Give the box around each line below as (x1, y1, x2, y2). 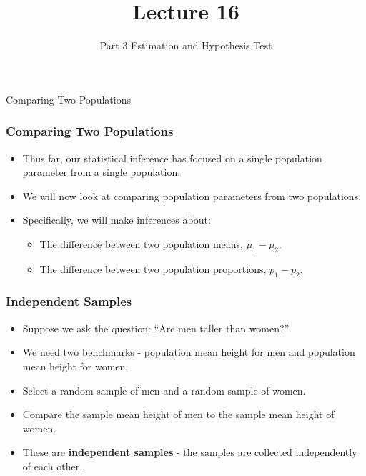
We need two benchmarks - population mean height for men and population (22, 344, 355, 360)
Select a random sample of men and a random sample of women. (22, 382, 306, 397)
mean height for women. (22, 358, 129, 373)
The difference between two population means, (39, 236, 243, 251)
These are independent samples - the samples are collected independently (22, 445, 357, 460)
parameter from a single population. (22, 164, 181, 179)
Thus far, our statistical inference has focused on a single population (22, 150, 322, 165)
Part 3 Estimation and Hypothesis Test (99, 38, 272, 53)
